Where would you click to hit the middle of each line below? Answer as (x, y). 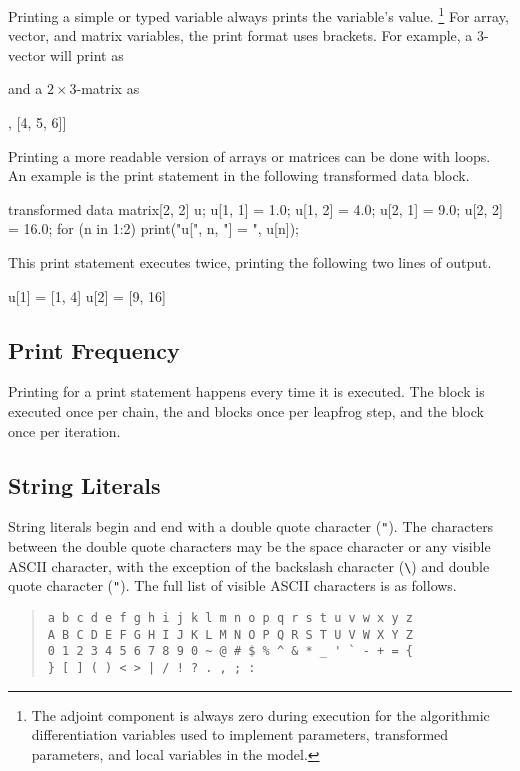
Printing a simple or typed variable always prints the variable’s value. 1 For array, (258, 14)
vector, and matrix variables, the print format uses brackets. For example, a (240, 35)
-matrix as (108, 88)
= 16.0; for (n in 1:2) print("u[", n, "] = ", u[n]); (153, 228)
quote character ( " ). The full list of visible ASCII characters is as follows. (232, 585)
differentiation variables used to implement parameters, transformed (240, 734)
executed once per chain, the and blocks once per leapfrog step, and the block (246, 410)
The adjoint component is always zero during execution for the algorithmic (260, 714)
